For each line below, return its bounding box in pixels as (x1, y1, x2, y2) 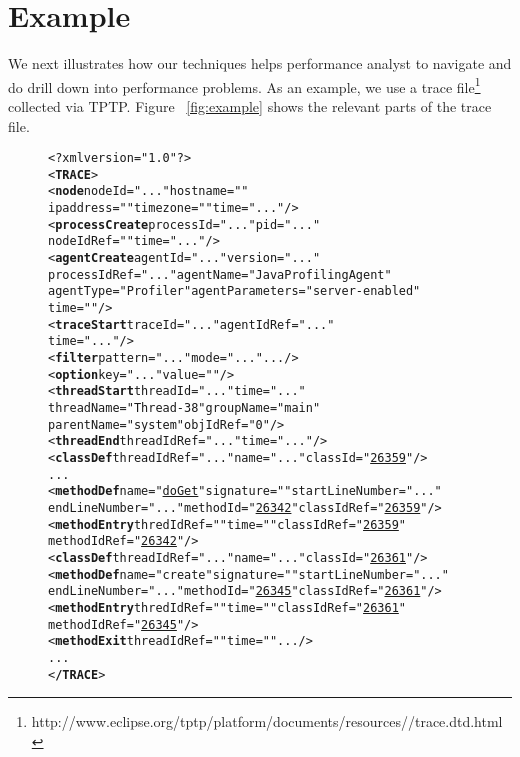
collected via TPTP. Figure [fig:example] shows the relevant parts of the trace (8, 95, 492, 116)
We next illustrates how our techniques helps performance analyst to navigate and (8, 53, 512, 74)
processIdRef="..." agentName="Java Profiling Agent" (48, 267, 392, 282)
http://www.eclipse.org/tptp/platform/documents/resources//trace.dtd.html (31, 711, 503, 732)
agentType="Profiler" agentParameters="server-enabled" (48, 284, 421, 299)
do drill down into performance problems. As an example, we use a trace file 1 (8, 73, 481, 97)
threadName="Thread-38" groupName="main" (48, 401, 321, 415)
